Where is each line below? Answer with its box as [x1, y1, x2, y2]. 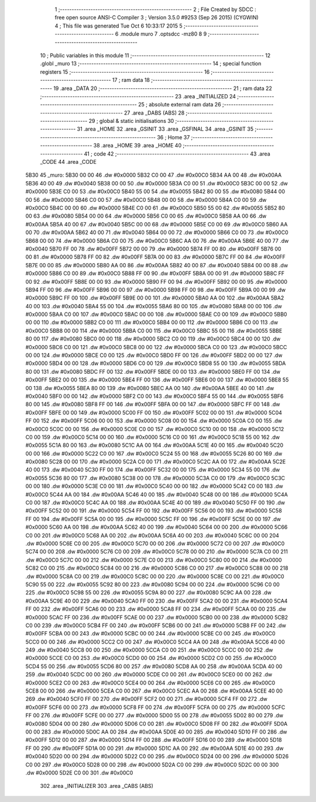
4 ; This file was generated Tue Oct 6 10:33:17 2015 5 [54, 22, 183, 29]
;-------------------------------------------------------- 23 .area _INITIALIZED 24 [40, 92, 236, 99]
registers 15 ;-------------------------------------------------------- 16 [40, 68, 210, 75]
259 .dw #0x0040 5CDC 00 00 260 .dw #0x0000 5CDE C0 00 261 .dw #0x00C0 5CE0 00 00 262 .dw [25, 671, 272, 678]
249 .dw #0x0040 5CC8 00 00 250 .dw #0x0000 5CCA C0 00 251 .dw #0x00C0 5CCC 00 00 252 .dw [25, 646, 273, 653]
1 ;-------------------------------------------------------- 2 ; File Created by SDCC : [54, 6, 257, 13]
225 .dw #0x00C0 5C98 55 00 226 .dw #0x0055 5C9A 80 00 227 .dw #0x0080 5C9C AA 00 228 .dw [25, 589, 272, 596]
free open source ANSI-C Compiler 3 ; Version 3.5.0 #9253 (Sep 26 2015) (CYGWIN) [54, 14, 259, 21]
